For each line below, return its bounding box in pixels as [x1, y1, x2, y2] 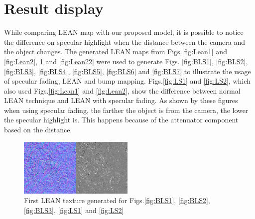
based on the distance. [4, 124, 72, 135]
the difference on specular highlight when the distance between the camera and [4, 36, 246, 47]
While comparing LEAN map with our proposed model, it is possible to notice [4, 27, 244, 37]
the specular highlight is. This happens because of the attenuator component [4, 114, 239, 125]
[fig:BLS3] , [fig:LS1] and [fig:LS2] [24, 205, 124, 215]
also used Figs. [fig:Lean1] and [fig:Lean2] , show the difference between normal [4, 85, 241, 96]
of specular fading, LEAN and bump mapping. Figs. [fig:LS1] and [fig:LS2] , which [4, 76, 251, 86]
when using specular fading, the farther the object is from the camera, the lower [4, 105, 249, 115]
